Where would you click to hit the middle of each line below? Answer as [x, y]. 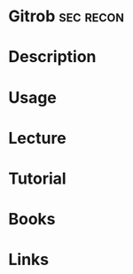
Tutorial [38, 178]
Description [52, 57]
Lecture [38, 138]
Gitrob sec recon [66, 16]
